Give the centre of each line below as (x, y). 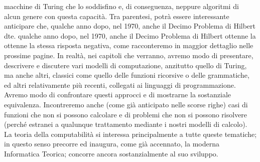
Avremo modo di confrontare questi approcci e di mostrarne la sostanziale (118, 95)
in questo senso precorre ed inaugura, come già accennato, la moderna (112, 144)
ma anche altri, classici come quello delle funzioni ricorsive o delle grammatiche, (127, 75)
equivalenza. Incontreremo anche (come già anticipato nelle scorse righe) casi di (126, 104)
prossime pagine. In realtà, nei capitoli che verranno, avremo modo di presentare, (129, 55)
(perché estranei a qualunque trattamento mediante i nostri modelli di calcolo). (126, 124)
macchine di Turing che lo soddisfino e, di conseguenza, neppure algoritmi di (121, 6)
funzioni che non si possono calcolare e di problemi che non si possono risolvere (126, 114)
